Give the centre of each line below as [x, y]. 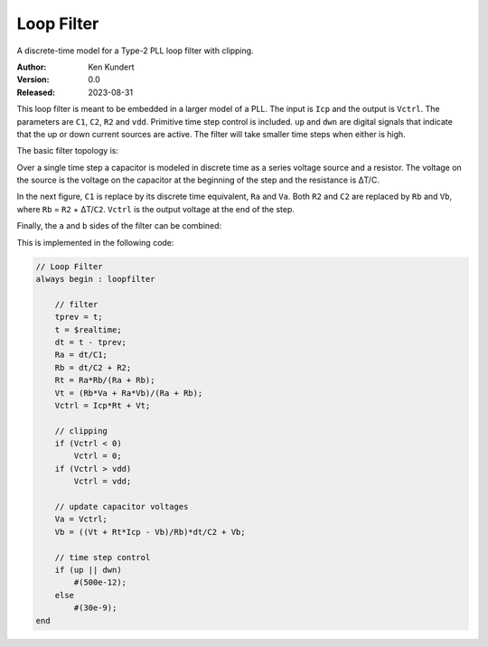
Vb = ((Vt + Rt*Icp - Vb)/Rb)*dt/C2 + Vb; [150, 532]
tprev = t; [79, 317]
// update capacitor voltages [122, 507]
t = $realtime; [88, 329]
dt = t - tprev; [90, 342]
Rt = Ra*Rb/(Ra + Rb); [105, 380]
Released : [36, 92]
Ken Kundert [111, 67]
